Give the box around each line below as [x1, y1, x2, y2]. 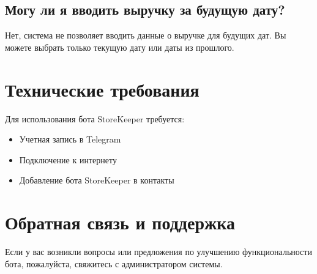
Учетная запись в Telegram [19, 133, 121, 146]
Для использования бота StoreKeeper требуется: [5, 112, 185, 125]
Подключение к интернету [19, 153, 117, 166]
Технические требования [5, 76, 200, 102]
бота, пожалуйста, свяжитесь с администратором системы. [5, 257, 223, 270]
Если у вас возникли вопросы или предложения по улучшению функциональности [5, 245, 312, 258]
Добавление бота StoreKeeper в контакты [19, 174, 174, 187]
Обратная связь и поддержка [5, 210, 236, 235]
